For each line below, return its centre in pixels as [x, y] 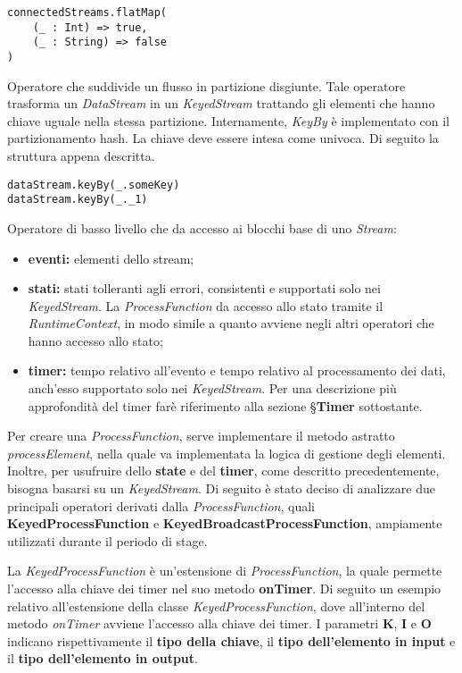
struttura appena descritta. [81, 156]
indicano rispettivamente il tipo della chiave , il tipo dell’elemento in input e [231, 640]
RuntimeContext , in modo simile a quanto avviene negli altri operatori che [231, 323]
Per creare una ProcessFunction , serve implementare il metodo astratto [201, 436]
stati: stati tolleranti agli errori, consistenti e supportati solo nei [204, 288]
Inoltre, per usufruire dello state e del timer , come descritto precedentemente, [223, 471]
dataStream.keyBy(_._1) [78, 200]
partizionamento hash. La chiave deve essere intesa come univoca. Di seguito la [223, 138]
